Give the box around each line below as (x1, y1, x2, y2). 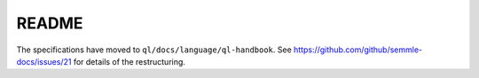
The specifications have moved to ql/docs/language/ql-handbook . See (16, 44, 292, 55)
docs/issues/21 (16, 56, 72, 66)
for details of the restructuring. (73, 56, 186, 66)
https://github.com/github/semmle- (293, 44, 423, 55)
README (16, 13, 83, 33)
